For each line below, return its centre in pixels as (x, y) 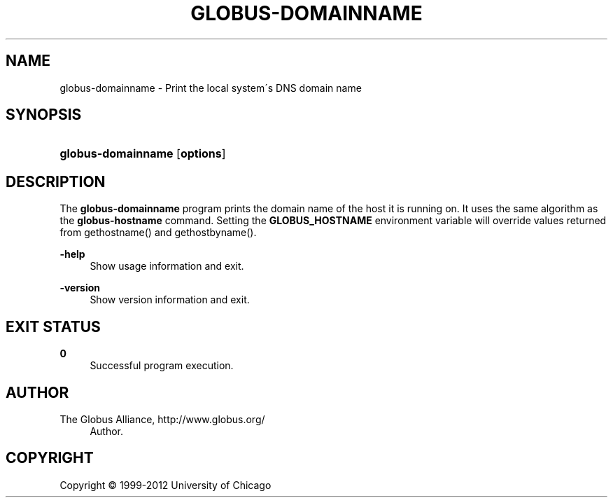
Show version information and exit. (170, 300)
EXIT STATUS (53, 326)
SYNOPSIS (44, 115)
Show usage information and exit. (167, 266)
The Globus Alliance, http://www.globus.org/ (162, 419)
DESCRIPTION (56, 181)
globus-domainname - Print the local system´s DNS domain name (211, 88)
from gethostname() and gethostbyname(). (158, 233)
